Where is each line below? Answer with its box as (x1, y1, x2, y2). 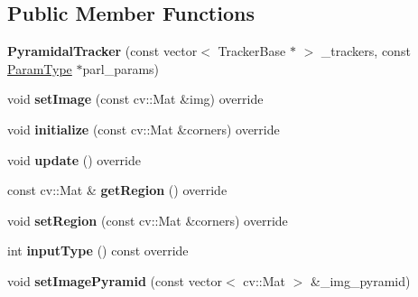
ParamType (7, 59, 72, 78)
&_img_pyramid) (310, 271, 411, 290)
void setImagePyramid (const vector (7, 271, 223, 290)
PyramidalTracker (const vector (7, 42, 198, 60)
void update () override (7, 150, 142, 169)
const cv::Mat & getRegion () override (7, 181, 228, 200)
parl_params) (82, 59, 160, 78)
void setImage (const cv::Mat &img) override (7, 89, 264, 108)
